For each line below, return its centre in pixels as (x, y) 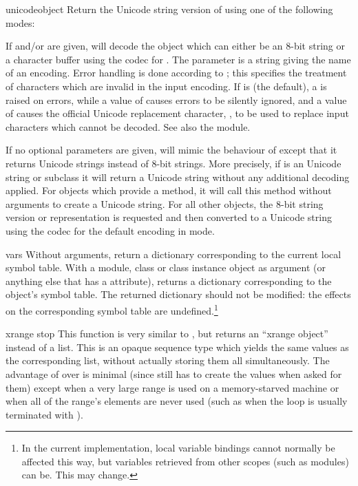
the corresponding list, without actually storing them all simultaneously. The (168, 360)
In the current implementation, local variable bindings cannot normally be (178, 448)
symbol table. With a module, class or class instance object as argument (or (166, 267)
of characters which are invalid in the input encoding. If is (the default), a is (166, 86)
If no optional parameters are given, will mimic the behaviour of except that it (171, 150)
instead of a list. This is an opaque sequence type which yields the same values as (177, 347)
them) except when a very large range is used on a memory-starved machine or (172, 387)
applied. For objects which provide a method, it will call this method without (169, 190)
